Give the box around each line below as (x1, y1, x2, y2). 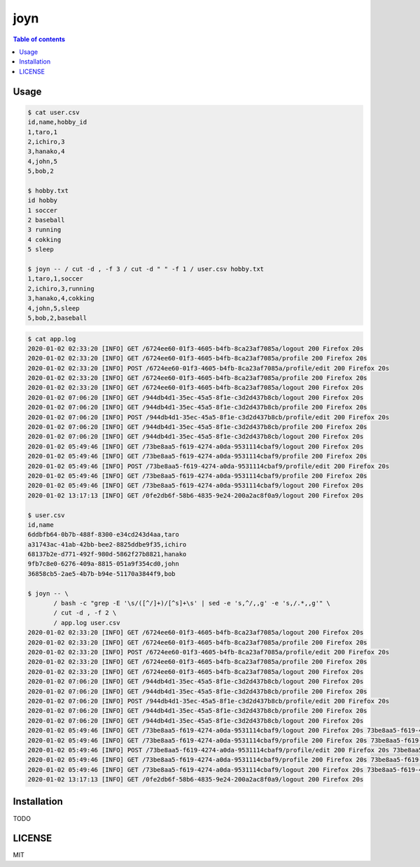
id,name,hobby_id (27, 118, 87, 126)
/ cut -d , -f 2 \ (53, 609, 117, 617)
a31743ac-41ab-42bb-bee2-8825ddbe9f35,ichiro (27, 540, 187, 549)
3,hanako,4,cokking (27, 295, 94, 302)
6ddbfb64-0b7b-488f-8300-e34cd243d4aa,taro (27, 530, 180, 539)
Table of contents (13, 35, 66, 43)
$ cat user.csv (27, 108, 80, 116)
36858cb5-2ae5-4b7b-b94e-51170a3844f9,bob (27, 570, 176, 577)
